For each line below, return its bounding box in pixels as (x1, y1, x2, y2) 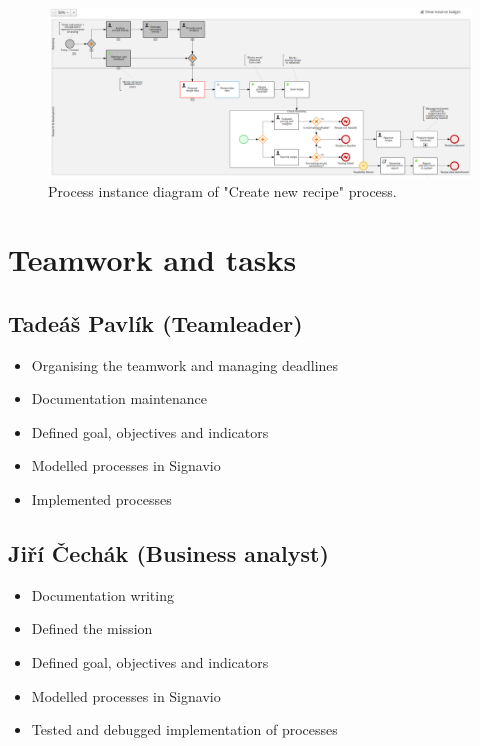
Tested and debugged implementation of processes (31, 719, 338, 740)
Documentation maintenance (31, 388, 207, 409)
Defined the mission (31, 618, 153, 639)
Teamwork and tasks (8, 239, 297, 280)
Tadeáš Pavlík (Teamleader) (8, 307, 303, 338)
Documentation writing (31, 584, 174, 605)
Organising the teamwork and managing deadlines (31, 354, 339, 375)
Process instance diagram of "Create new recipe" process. (48, 180, 397, 201)
